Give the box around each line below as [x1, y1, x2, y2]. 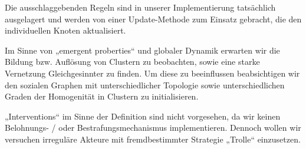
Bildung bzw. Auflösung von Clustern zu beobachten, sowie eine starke [5, 55, 260, 68]
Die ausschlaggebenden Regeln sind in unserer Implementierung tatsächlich [5, 1, 276, 13]
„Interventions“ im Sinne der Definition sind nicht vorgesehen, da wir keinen [5, 110, 281, 122]
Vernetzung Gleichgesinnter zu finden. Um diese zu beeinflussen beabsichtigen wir [5, 67, 300, 79]
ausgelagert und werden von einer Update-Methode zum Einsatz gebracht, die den [5, 12, 302, 25]
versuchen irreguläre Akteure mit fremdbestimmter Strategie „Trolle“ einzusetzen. [5, 133, 301, 145]
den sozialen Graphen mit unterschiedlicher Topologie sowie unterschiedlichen [5, 78, 285, 91]
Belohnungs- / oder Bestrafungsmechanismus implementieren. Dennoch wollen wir [5, 121, 301, 134]
